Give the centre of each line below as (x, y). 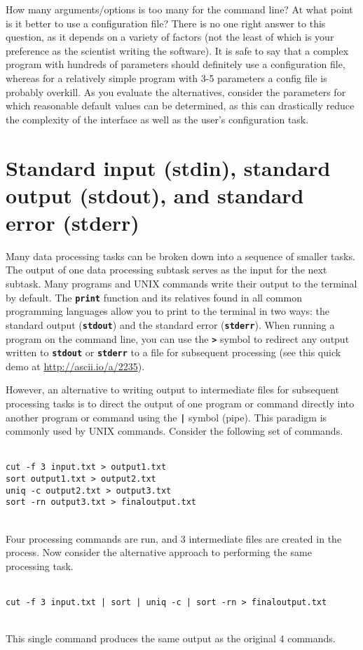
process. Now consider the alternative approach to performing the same (159, 552)
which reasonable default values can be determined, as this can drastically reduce (180, 106)
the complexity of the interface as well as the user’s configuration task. (157, 119)
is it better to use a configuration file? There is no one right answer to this (166, 23)
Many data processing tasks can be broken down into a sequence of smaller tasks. (180, 256)
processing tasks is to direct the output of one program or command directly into (180, 404)
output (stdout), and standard (155, 195)
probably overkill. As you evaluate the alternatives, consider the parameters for (176, 92)
